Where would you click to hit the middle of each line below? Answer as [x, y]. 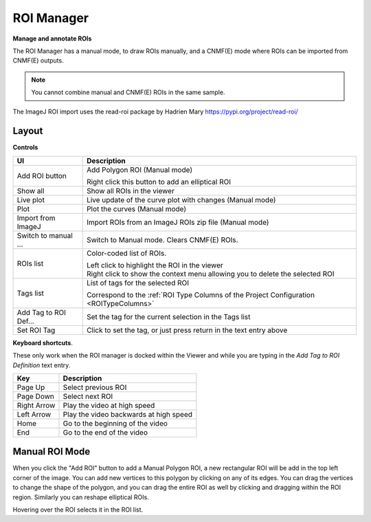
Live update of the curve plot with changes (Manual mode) [181, 199]
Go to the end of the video [105, 432]
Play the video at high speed [109, 405]
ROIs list [30, 263]
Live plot [31, 199]
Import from [36, 218]
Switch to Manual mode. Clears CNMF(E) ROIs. [162, 239]
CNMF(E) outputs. [38, 61]
